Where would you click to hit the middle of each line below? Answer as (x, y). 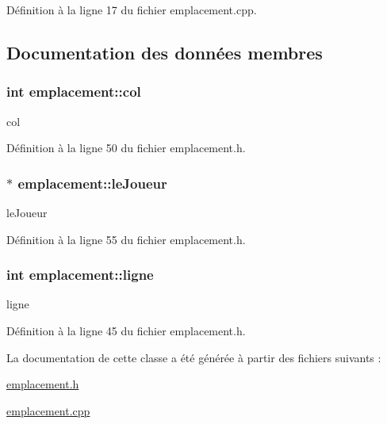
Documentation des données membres (165, 52)
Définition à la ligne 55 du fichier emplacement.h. (126, 239)
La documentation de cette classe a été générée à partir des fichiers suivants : (194, 357)
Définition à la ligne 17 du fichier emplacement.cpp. (132, 10)
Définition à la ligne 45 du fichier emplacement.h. (126, 330)
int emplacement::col (74, 92)
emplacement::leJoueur (92, 183)
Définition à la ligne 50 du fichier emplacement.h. (126, 148)
